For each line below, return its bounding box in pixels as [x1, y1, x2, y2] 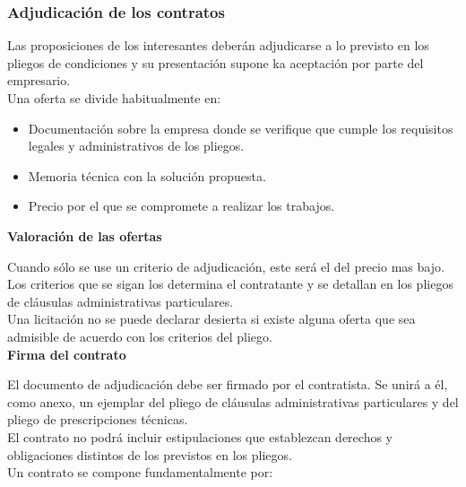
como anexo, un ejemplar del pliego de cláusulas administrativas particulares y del [7, 392, 459, 411]
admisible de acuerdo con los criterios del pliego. [7, 326, 272, 345]
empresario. [7, 71, 71, 90]
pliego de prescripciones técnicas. [7, 410, 188, 429]
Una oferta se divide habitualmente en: [7, 89, 221, 107]
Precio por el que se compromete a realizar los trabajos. [28, 196, 335, 215]
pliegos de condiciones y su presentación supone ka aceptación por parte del [7, 53, 424, 72]
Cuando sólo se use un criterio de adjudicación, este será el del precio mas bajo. [7, 257, 444, 275]
